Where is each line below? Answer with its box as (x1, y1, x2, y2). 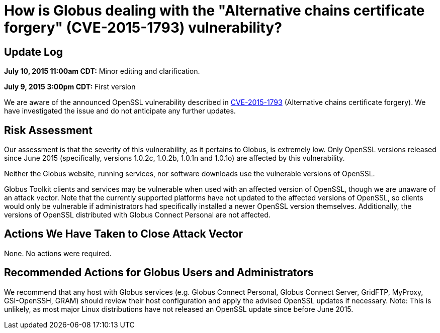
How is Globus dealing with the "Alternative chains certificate (4, 2, 425, 19)
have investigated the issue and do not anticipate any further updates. (4, 106, 236, 116)
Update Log (4, 45, 63, 58)
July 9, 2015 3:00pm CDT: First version (4, 82, 136, 91)
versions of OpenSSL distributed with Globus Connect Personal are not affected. (4, 210, 271, 219)
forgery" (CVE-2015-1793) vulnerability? (4, 19, 282, 36)
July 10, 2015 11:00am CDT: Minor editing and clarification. (4, 67, 200, 76)
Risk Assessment (4, 124, 93, 137)
